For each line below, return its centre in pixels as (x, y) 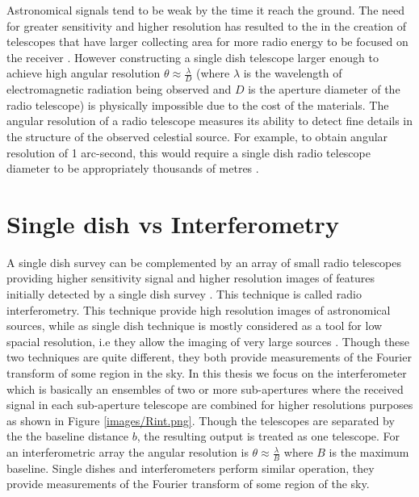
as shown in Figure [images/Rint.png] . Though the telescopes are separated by (201, 420)
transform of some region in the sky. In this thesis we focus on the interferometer (207, 373)
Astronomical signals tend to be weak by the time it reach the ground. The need (206, 10)
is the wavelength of (293, 73)
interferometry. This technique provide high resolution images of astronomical (199, 309)
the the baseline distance (68, 436)
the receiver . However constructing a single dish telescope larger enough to (193, 57)
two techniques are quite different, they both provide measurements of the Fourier (209, 357)
